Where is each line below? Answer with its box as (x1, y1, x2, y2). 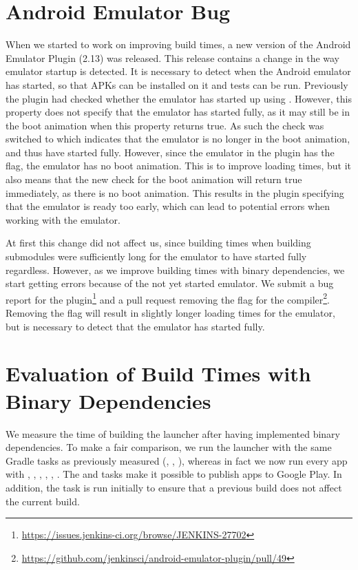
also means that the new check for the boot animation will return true (6, 172, 302, 187)
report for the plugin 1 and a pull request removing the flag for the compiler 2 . (6, 290, 330, 306)
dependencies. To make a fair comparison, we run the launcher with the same (6, 440, 332, 454)
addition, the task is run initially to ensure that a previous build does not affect (6, 480, 342, 494)
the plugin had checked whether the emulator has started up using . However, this (6, 91, 352, 105)
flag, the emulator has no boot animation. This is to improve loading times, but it (6, 158, 352, 173)
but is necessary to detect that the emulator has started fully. (6, 319, 265, 333)
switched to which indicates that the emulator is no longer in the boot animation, (6, 131, 350, 146)
